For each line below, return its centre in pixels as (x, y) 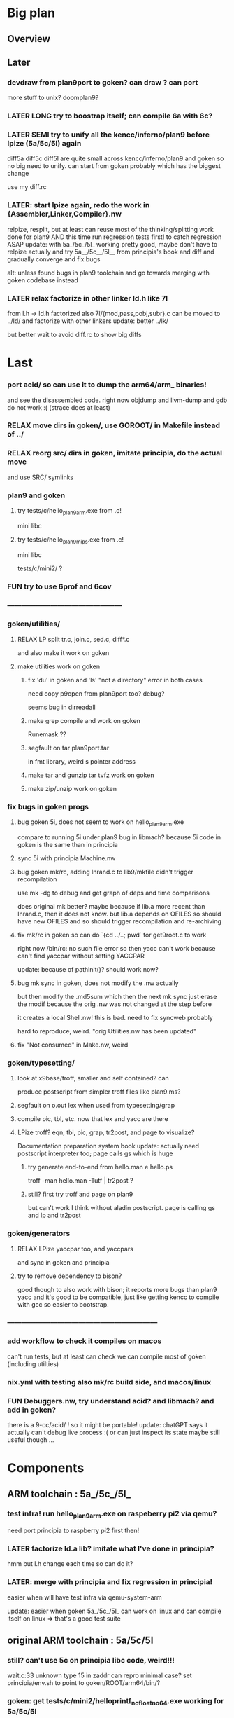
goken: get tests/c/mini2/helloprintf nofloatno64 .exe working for (116, 1702)
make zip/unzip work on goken (72, 788)
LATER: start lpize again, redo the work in (79, 205)
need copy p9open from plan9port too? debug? (96, 693)
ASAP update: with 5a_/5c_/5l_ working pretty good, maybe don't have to (112, 244)
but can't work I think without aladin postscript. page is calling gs (121, 1208)
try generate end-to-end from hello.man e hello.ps (100, 1167)
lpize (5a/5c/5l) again (44, 144)
